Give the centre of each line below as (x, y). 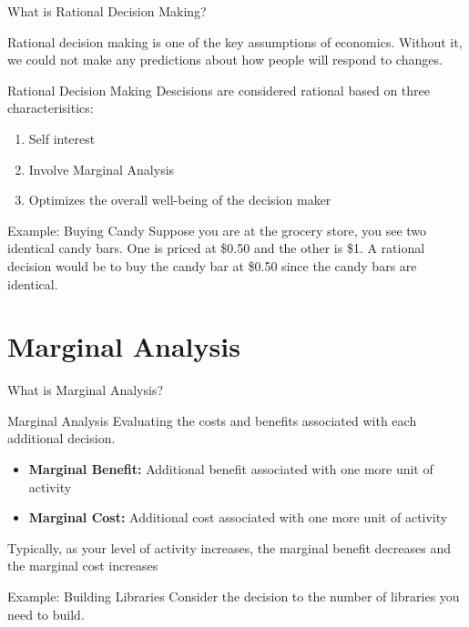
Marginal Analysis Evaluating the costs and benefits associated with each (212, 420)
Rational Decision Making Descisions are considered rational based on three (219, 90)
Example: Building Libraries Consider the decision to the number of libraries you (234, 596)
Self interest (62, 138)
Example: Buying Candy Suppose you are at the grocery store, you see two (217, 230)
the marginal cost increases (83, 566)
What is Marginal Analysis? (86, 390)
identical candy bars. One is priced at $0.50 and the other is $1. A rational (216, 248)
